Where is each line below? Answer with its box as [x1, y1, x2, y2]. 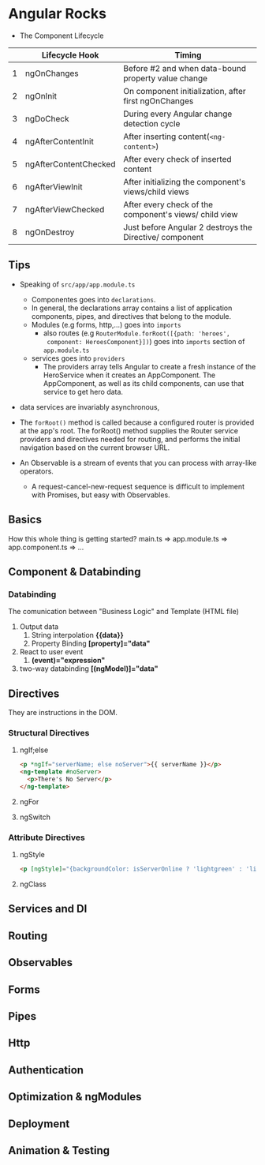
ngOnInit [24, 90, 58, 101]
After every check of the [123, 199, 214, 210]
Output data [19, 622, 59, 631]
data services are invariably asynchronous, [19, 402, 160, 411]
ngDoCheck [24, 113, 69, 124]
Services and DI [8, 902, 88, 916]
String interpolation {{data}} [31, 631, 124, 640]
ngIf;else [19, 745, 49, 755]
